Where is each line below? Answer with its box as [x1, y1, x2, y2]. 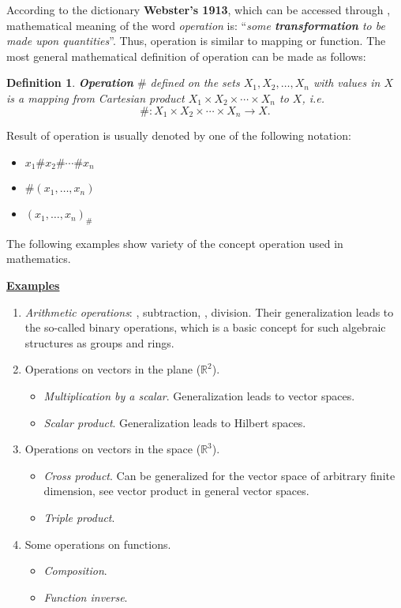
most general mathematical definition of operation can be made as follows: [6, 47, 366, 64]
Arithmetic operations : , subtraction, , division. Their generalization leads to [24, 303, 394, 320]
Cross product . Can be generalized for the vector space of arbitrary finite [43, 467, 395, 483]
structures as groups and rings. [24, 334, 174, 351]
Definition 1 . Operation [6, 74, 133, 91]
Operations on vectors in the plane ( [24, 361, 201, 377]
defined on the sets [150, 74, 240, 91]
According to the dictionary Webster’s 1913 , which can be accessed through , [6, 2, 391, 17]
